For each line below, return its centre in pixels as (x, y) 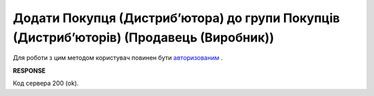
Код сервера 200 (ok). (46, 84)
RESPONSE (29, 70)
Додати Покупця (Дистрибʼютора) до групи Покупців (176, 18)
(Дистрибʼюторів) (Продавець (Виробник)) (143, 37)
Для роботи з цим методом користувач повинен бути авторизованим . (118, 58)
